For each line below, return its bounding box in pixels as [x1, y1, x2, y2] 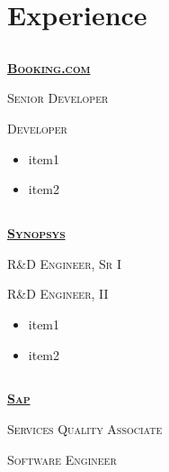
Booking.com [7, 58, 91, 77]
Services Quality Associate [7, 420, 163, 439]
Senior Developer [7, 88, 109, 107]
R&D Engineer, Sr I [7, 254, 121, 273]
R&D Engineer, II [7, 284, 109, 303]
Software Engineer [7, 449, 117, 468]
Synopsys [7, 224, 66, 243]
